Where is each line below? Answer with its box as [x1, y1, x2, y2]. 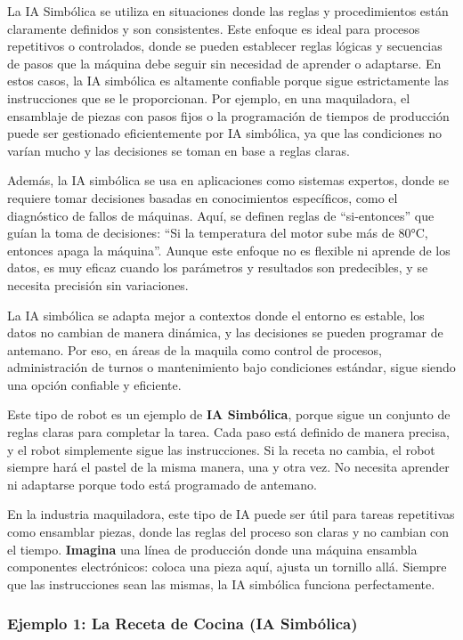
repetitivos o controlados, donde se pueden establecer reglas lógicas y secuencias [7, 36, 443, 55]
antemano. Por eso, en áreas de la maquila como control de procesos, [7, 340, 382, 359]
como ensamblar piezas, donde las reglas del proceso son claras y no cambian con [7, 523, 450, 541]
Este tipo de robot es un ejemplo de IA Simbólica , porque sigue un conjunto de [7, 405, 451, 424]
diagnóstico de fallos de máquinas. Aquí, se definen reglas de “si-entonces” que [7, 206, 435, 224]
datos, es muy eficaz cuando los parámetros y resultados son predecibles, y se [7, 258, 428, 277]
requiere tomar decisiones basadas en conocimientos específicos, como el [7, 188, 398, 207]
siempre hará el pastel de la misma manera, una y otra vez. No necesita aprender [7, 458, 450, 476]
